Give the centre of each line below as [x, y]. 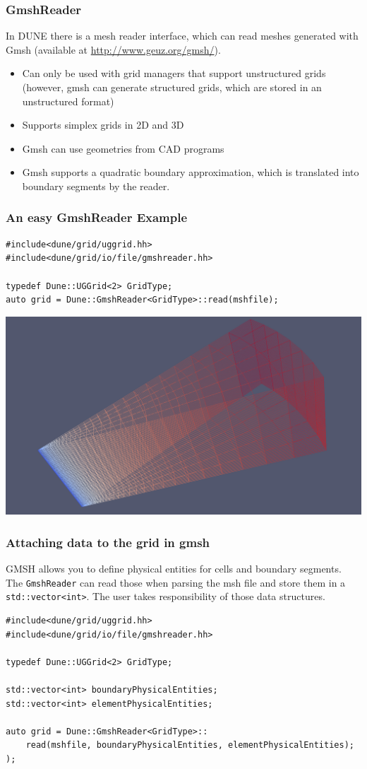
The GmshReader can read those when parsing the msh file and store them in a [176, 582]
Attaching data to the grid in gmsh [108, 542]
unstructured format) [68, 101]
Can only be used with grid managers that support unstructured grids [174, 73]
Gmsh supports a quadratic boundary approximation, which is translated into [191, 172]
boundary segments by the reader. [96, 186]
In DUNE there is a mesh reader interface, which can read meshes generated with [182, 36]
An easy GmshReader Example [97, 217]
